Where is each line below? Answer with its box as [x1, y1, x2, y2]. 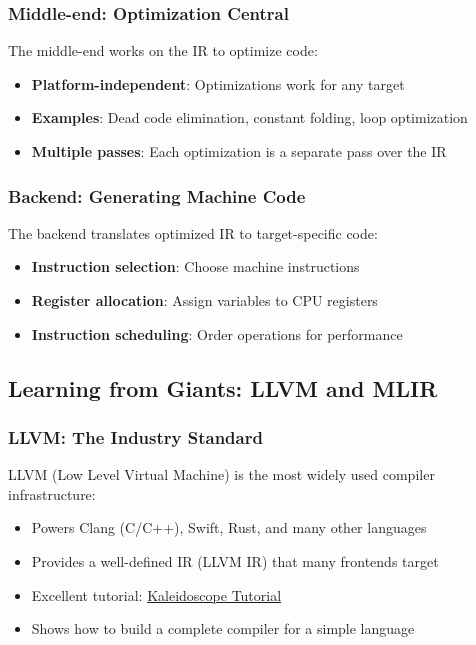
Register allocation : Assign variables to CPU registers [31, 290, 378, 310]
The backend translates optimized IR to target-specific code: [8, 222, 378, 243]
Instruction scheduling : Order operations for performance [31, 323, 403, 344]
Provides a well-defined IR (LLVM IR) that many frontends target [31, 550, 439, 571]
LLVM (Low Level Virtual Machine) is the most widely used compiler [8, 464, 435, 485]
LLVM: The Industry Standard [8, 424, 263, 449]
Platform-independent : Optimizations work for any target [31, 73, 405, 94]
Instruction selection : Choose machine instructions [31, 256, 360, 277]
